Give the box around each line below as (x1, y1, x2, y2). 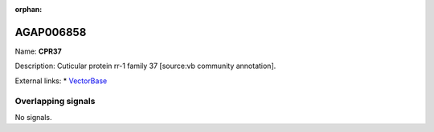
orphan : (14, 5, 43, 14)
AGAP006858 (14, 25, 87, 39)
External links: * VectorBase (14, 76, 108, 86)
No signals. (14, 112, 52, 122)
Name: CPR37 (14, 46, 62, 56)
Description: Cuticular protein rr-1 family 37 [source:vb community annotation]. (14, 61, 276, 71)
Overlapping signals (14, 96, 96, 107)
